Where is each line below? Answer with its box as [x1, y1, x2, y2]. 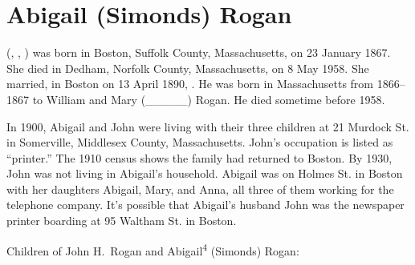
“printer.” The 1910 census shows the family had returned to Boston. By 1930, [6, 149, 393, 166]
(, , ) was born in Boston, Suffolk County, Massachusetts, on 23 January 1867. [6, 44, 391, 61]
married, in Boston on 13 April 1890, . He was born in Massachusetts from [6, 75, 374, 92]
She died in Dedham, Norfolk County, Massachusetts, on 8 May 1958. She [6, 59, 369, 76]
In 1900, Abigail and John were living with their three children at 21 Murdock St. [6, 118, 409, 135]
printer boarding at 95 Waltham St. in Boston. [6, 212, 237, 229]
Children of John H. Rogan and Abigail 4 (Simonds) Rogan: [6, 239, 299, 259]
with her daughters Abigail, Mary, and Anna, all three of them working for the [6, 180, 394, 197]
